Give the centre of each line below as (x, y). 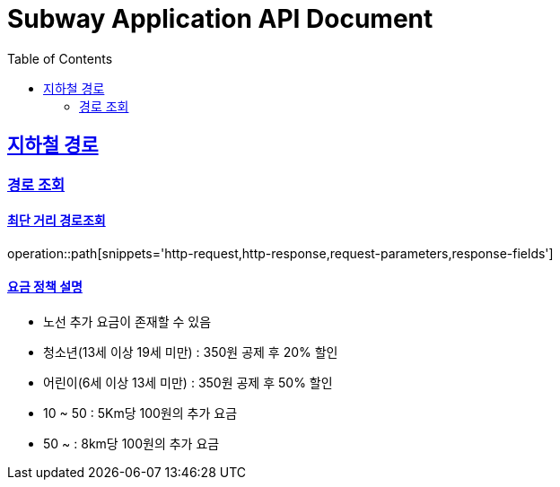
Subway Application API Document (220, 19)
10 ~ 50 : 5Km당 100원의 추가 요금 (140, 413)
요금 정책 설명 (45, 287)
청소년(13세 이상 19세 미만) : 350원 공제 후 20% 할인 (191, 352)
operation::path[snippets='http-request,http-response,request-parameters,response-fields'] (280, 253)
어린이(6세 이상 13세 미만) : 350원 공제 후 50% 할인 (188, 383)
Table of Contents (60, 58)
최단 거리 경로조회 (57, 221)
